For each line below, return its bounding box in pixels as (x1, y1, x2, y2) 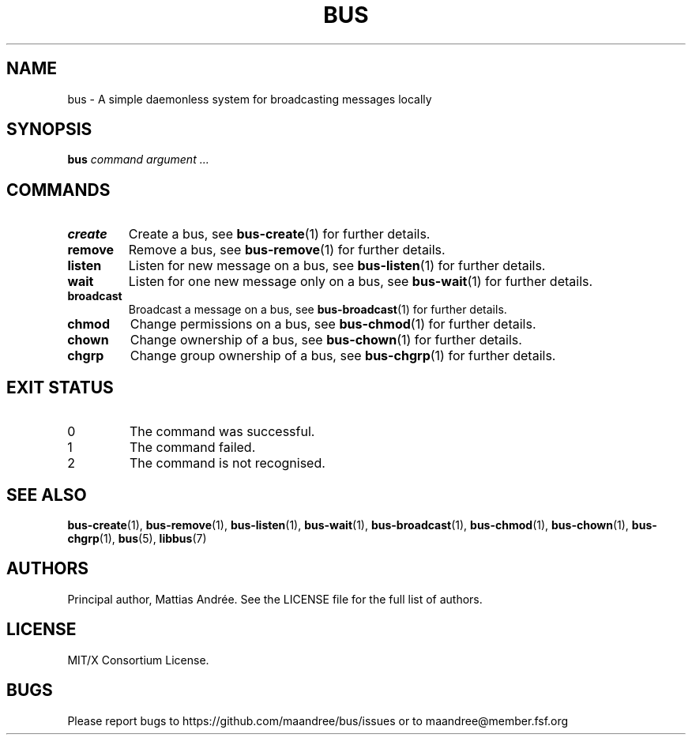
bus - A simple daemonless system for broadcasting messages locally (67, 92, 432, 106)
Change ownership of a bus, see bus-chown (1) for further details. (130, 332, 522, 348)
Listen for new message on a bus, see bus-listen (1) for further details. (128, 258, 546, 274)
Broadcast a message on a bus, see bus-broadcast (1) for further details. (128, 303, 507, 317)
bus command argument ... (67, 152, 209, 167)
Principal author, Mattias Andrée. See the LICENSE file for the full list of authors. (67, 592, 483, 606)
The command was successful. (129, 423, 315, 440)
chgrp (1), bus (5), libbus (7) (67, 531, 207, 545)
